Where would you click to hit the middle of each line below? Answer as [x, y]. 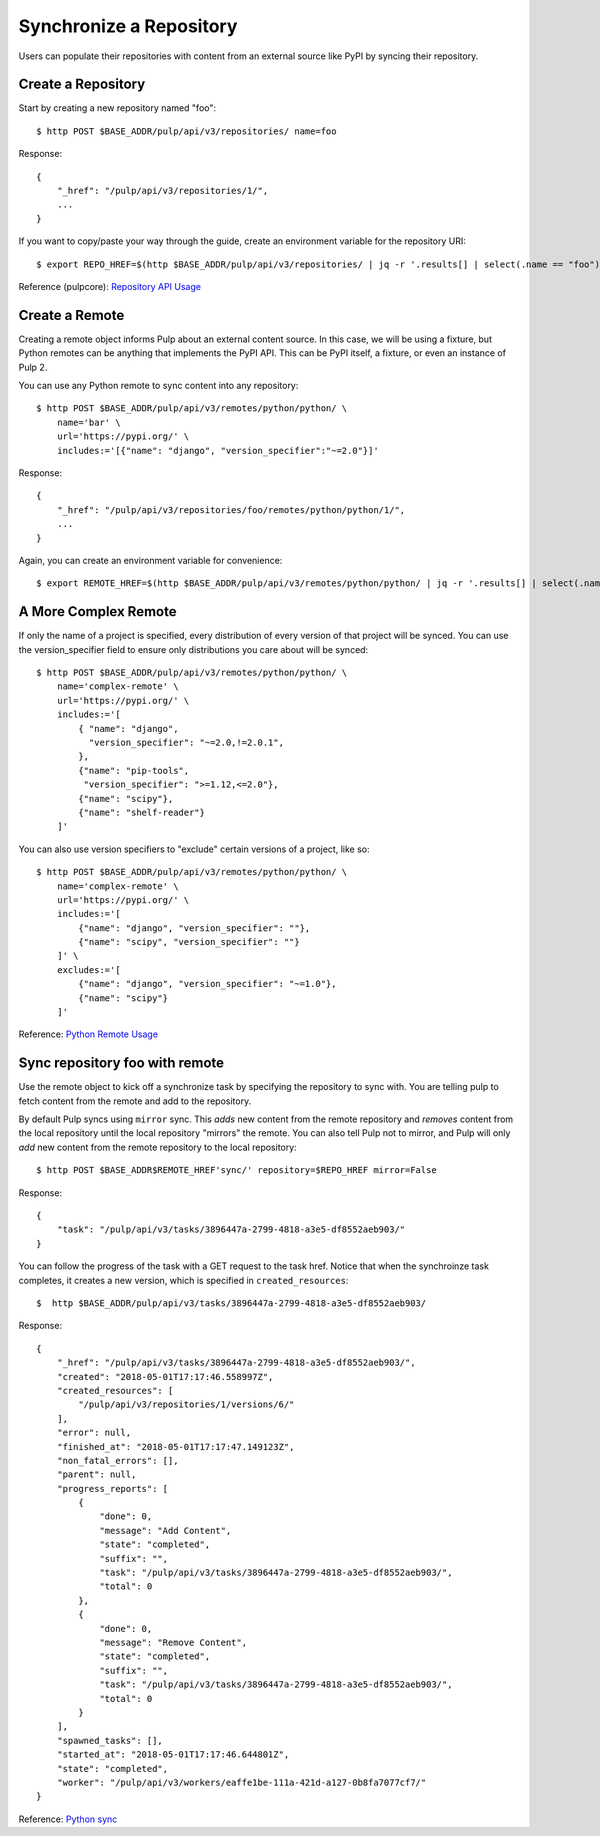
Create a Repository [82, 84]
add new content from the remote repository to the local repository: [157, 1147]
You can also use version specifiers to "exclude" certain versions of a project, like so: [194, 849]
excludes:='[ [88, 969]
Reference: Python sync [68, 1819]
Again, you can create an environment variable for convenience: [150, 560]
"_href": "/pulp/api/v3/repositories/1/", [162, 191]
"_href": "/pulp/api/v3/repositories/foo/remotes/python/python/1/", [231, 509]
